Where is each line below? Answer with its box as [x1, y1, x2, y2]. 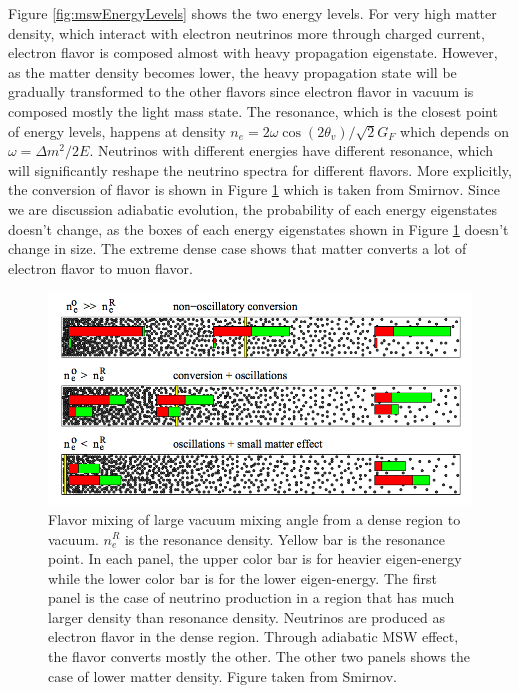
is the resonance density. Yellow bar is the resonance [124, 528, 446, 549]
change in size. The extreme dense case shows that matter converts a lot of [8, 238, 467, 259]
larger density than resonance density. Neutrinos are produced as [48, 606, 445, 627]
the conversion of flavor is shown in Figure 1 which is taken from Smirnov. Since [8, 179, 500, 200]
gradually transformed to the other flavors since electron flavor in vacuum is [8, 81, 474, 102]
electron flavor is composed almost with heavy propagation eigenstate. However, [8, 42, 498, 63]
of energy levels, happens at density [8, 120, 226, 141]
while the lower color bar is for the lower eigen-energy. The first [48, 567, 437, 588]
